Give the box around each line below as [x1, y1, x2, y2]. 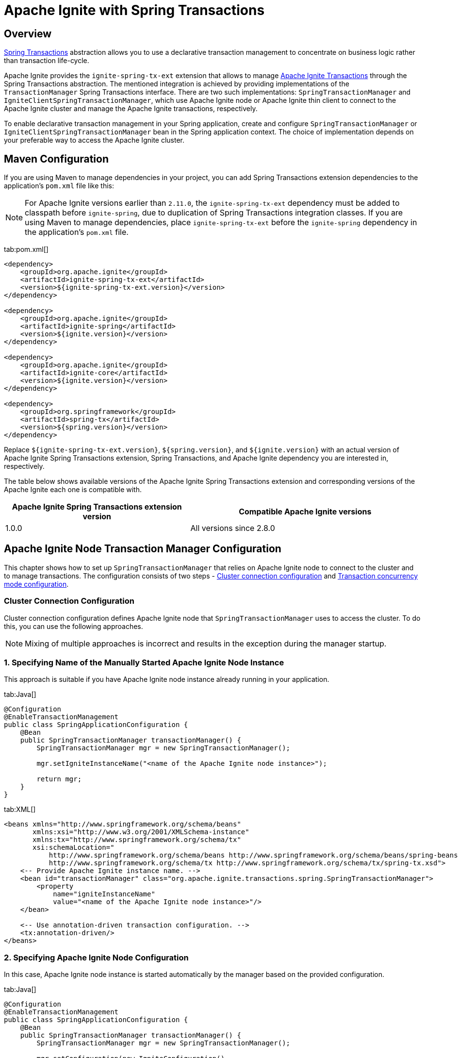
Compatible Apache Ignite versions [239, 507, 372, 517]
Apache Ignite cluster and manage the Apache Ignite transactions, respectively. [4, 104, 258, 113]
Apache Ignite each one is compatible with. [4, 485, 142, 494]
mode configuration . [4, 579, 69, 588]
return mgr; [36, 775, 82, 783]
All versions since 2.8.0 [190, 523, 275, 533]
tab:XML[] [4, 805, 36, 814]
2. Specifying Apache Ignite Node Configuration [4, 952, 189, 962]
